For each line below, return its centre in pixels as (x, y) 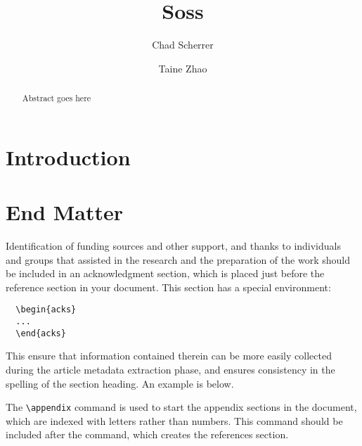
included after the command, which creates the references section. (147, 434)
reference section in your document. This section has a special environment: (168, 287)
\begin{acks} (46, 310)
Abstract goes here (57, 98)
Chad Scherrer (183, 45)
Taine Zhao (183, 68)
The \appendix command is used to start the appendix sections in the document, (181, 407)
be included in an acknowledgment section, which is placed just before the (165, 273)
